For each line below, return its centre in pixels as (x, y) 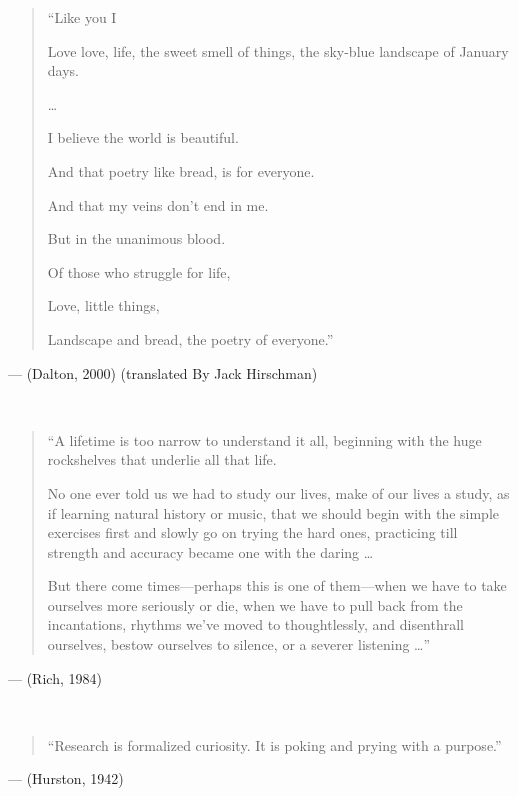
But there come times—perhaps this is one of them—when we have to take (277, 585)
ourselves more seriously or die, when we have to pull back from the (255, 604)
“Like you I (82, 17)
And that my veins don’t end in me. (158, 204)
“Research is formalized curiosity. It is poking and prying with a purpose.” (274, 744)
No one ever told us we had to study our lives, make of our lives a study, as (278, 492)
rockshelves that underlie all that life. (162, 459)
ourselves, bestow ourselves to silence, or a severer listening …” (239, 644)
